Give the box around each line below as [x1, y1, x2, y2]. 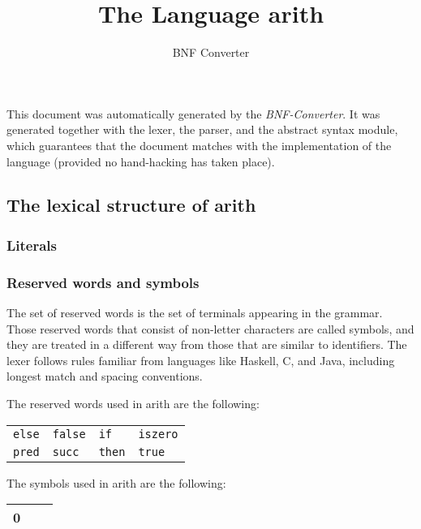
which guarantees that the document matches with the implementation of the [6, 136, 392, 153]
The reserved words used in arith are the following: [6, 394, 260, 411]
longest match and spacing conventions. [6, 368, 203, 385]
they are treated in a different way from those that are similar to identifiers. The [6, 336, 407, 353]
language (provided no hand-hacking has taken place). [6, 153, 275, 170]
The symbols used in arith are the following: [6, 474, 226, 491]
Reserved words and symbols [6, 272, 200, 292]
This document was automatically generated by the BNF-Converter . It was [6, 105, 380, 122]
